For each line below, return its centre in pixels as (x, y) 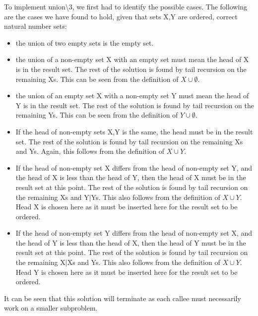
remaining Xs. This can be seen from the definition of (97, 79)
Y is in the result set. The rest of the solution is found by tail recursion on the (135, 105)
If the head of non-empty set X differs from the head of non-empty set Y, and (134, 167)
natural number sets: (35, 26)
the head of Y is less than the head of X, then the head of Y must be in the (131, 242)
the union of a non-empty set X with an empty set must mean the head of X (132, 59)
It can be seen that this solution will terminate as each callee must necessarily (123, 298)
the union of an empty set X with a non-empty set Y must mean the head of (132, 95)
